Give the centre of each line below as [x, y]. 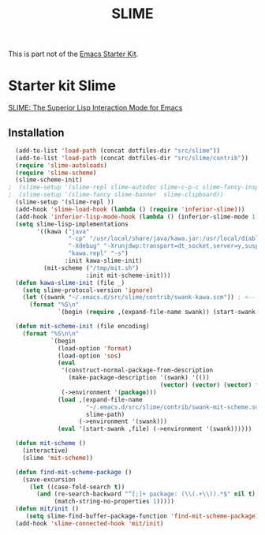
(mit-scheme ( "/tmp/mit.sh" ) [91, 268]
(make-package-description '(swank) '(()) [139, 378]
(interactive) [45, 451]
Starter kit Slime [62, 86]
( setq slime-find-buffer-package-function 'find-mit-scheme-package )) [144, 516]
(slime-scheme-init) [49, 180]
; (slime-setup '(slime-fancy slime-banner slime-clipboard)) [116, 195]
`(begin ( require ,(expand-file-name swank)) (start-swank [157, 312]
